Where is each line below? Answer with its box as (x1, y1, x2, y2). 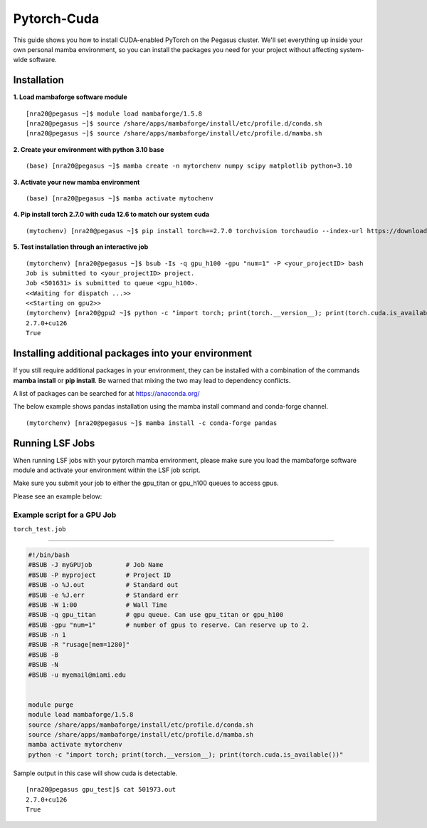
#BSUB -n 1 (28, 631, 66, 639)
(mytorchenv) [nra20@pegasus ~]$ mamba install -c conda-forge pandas (26, 419, 278, 427)
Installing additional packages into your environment (13, 347, 253, 359)
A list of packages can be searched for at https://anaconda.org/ (13, 389, 200, 397)
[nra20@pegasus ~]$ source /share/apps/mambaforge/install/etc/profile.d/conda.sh (26, 120, 322, 128)
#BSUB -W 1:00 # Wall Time (28, 600, 167, 609)
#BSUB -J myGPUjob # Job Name (28, 561, 164, 569)
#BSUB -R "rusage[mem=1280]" (28, 640, 130, 649)
